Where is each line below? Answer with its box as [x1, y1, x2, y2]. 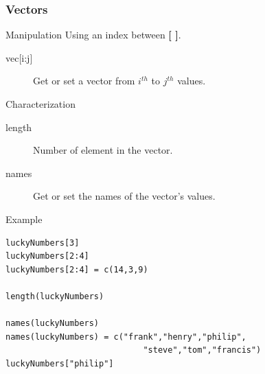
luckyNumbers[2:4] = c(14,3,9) [5, 264, 148, 274]
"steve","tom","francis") [143, 345, 262, 355]
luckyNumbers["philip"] [5, 358, 114, 369]
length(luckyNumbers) [5, 291, 104, 301]
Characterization [5, 97, 76, 110]
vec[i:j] [5, 50, 33, 65]
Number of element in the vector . [33, 143, 173, 157]
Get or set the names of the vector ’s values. [33, 189, 216, 203]
